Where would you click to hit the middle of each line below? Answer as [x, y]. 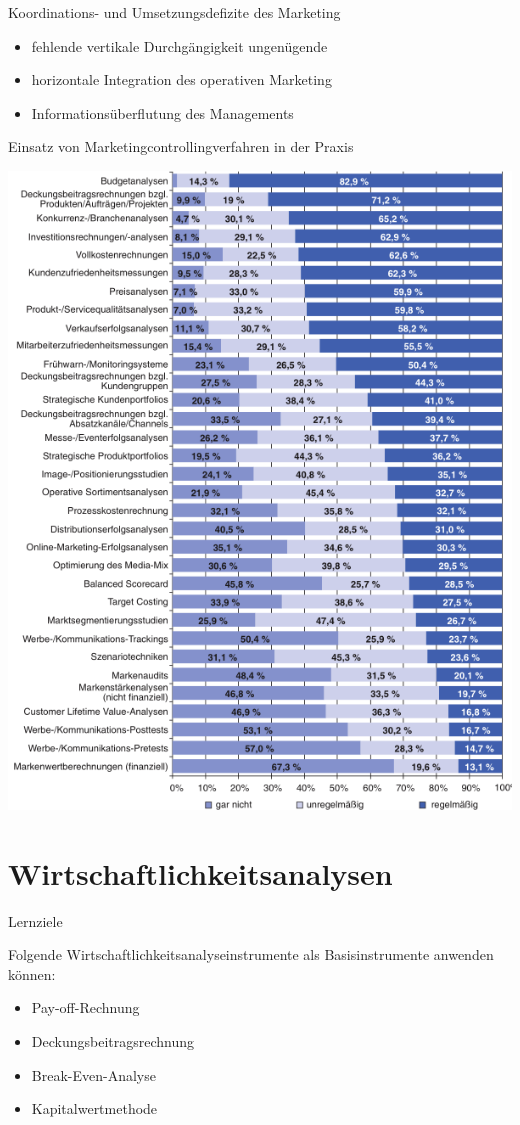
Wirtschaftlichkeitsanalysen [200, 872]
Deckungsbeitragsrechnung [113, 1040]
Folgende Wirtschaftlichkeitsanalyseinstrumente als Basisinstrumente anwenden [251, 954]
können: [32, 973]
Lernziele [35, 920]
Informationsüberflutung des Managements [162, 112]
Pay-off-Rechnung [85, 1007]
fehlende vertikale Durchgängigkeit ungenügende [179, 45]
